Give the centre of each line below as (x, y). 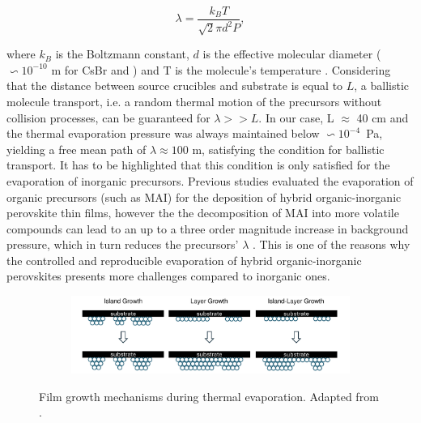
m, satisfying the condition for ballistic (288, 149)
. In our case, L (296, 117)
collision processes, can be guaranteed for (108, 117)
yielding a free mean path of (77, 149)
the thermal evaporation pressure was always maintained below (163, 133)
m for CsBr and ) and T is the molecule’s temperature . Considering (221, 69)
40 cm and (383, 117)
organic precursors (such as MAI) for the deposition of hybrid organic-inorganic (204, 197)
